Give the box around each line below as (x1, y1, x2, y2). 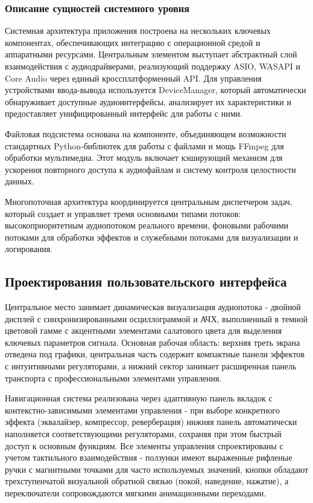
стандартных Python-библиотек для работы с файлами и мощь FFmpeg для (5, 139, 284, 152)
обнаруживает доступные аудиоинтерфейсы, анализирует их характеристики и (5, 95, 291, 108)
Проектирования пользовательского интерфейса (5, 272, 287, 291)
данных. (5, 175, 34, 187)
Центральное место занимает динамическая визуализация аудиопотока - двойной (5, 300, 301, 313)
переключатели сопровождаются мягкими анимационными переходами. (5, 487, 267, 499)
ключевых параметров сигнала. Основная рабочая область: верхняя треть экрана (5, 336, 300, 348)
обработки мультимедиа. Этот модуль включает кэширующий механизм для (5, 151, 283, 164)
